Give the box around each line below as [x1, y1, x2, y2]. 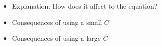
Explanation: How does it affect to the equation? [12, 1, 158, 11]
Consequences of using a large [12, 33, 101, 43]
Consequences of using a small [12, 17, 102, 27]
